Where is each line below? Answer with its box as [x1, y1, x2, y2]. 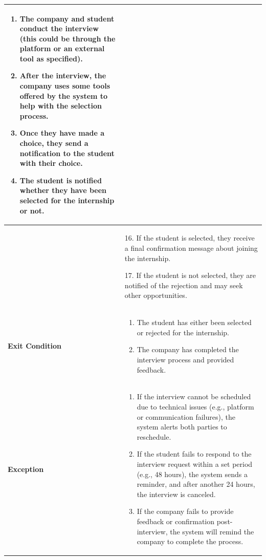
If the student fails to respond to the [137, 448, 252, 459]
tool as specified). [19, 53, 83, 63]
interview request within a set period [137, 459, 253, 469]
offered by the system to [19, 90, 108, 101]
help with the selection [19, 100, 102, 111]
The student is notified [19, 175, 102, 185]
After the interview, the [19, 70, 106, 81]
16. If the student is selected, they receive [124, 232, 255, 243]
